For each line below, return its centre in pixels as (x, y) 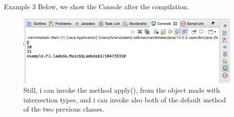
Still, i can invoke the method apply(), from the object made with (122, 90)
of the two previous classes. (64, 109)
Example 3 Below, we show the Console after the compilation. (97, 6)
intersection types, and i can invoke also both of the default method (125, 99)
